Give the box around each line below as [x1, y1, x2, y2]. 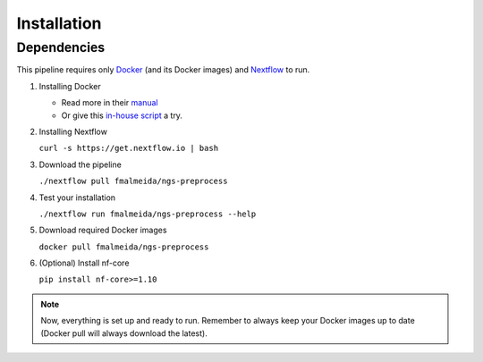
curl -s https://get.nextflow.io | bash [38, 143, 219, 154]
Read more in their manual [61, 97, 158, 108]
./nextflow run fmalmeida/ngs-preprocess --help [38, 208, 257, 219]
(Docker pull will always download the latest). [40, 327, 208, 339]
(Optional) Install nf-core [38, 257, 130, 268]
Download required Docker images [38, 224, 167, 236]
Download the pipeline [38, 159, 123, 170]
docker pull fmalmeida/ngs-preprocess [38, 241, 209, 252]
